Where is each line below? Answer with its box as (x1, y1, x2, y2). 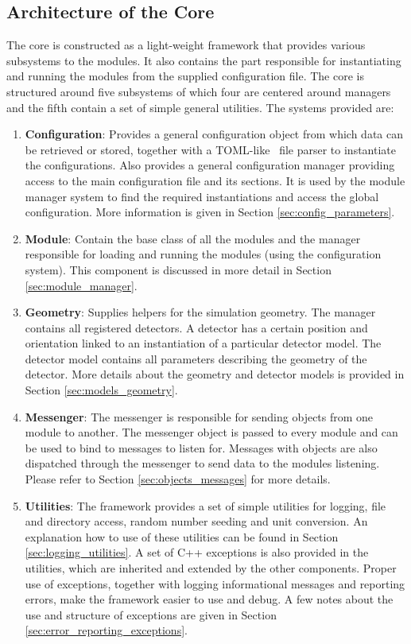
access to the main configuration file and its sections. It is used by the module (25, 172, 405, 188)
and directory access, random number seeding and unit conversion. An (25, 513, 368, 530)
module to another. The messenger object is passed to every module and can (25, 424, 398, 440)
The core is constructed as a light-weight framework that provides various (6, 37, 366, 53)
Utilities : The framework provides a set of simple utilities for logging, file (25, 497, 386, 514)
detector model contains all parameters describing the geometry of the (25, 350, 367, 367)
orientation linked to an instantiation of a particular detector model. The (25, 335, 382, 351)
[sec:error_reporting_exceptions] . (25, 622, 188, 638)
